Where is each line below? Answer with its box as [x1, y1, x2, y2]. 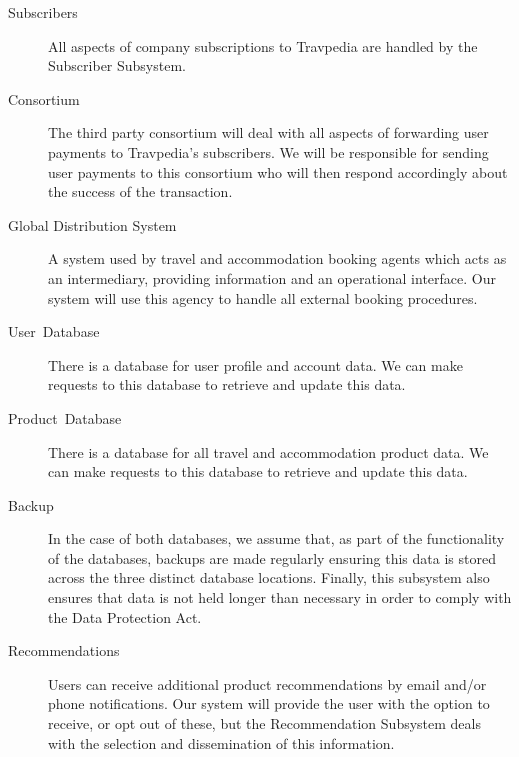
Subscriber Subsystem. [48, 55, 186, 76]
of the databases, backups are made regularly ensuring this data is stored [48, 547, 496, 568]
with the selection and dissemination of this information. [48, 732, 395, 753]
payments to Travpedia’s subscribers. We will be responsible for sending [48, 141, 489, 162]
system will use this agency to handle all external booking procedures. [48, 287, 478, 308]
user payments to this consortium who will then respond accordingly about [48, 161, 508, 182]
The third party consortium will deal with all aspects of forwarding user [48, 122, 489, 143]
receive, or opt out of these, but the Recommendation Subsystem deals [48, 713, 481, 734]
